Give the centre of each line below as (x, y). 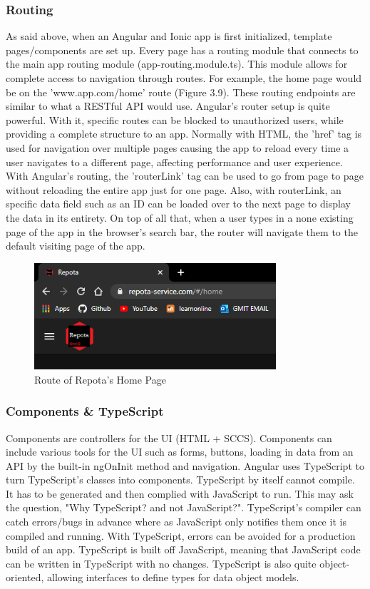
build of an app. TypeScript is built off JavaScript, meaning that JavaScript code (183, 549)
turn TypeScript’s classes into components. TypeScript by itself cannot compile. (180, 480)
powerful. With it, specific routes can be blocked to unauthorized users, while (175, 119)
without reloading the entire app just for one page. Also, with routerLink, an (174, 189)
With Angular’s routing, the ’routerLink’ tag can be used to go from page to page (185, 176)
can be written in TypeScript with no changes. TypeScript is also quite (161, 563)
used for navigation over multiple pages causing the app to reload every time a (178, 147)
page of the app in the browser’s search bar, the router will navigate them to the (182, 231)
